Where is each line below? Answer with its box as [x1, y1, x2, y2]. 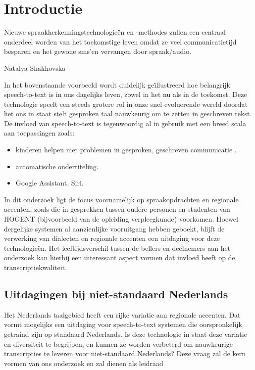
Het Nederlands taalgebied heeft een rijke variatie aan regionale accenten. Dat [4, 309, 241, 320]
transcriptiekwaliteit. [4, 262, 67, 272]
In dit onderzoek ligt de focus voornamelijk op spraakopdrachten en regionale [4, 194, 239, 204]
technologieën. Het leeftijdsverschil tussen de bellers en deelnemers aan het [4, 242, 231, 253]
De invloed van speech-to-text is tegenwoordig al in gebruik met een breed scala [4, 118, 246, 128]
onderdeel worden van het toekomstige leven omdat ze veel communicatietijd [4, 36, 237, 46]
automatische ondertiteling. [15, 161, 99, 171]
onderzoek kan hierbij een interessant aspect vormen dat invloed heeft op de [4, 252, 235, 263]
